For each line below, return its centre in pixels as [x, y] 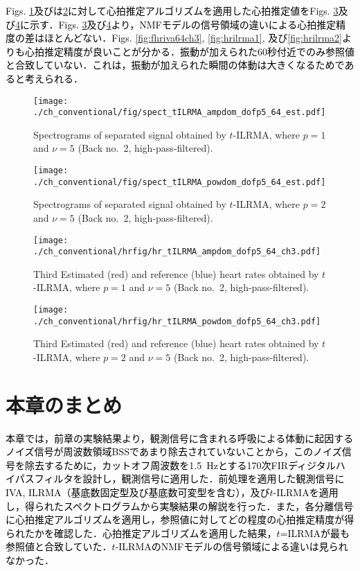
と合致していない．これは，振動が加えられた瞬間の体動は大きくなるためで [175, 65]
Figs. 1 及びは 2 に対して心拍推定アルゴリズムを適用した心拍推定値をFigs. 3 [172, 10]
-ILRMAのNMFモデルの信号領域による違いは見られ [232, 546]
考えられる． [54, 78]
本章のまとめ [64, 404]
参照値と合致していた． [59, 546]
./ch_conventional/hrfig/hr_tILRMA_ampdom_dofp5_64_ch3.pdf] [177, 252]
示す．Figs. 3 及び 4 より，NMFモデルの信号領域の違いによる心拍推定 [183, 24]
